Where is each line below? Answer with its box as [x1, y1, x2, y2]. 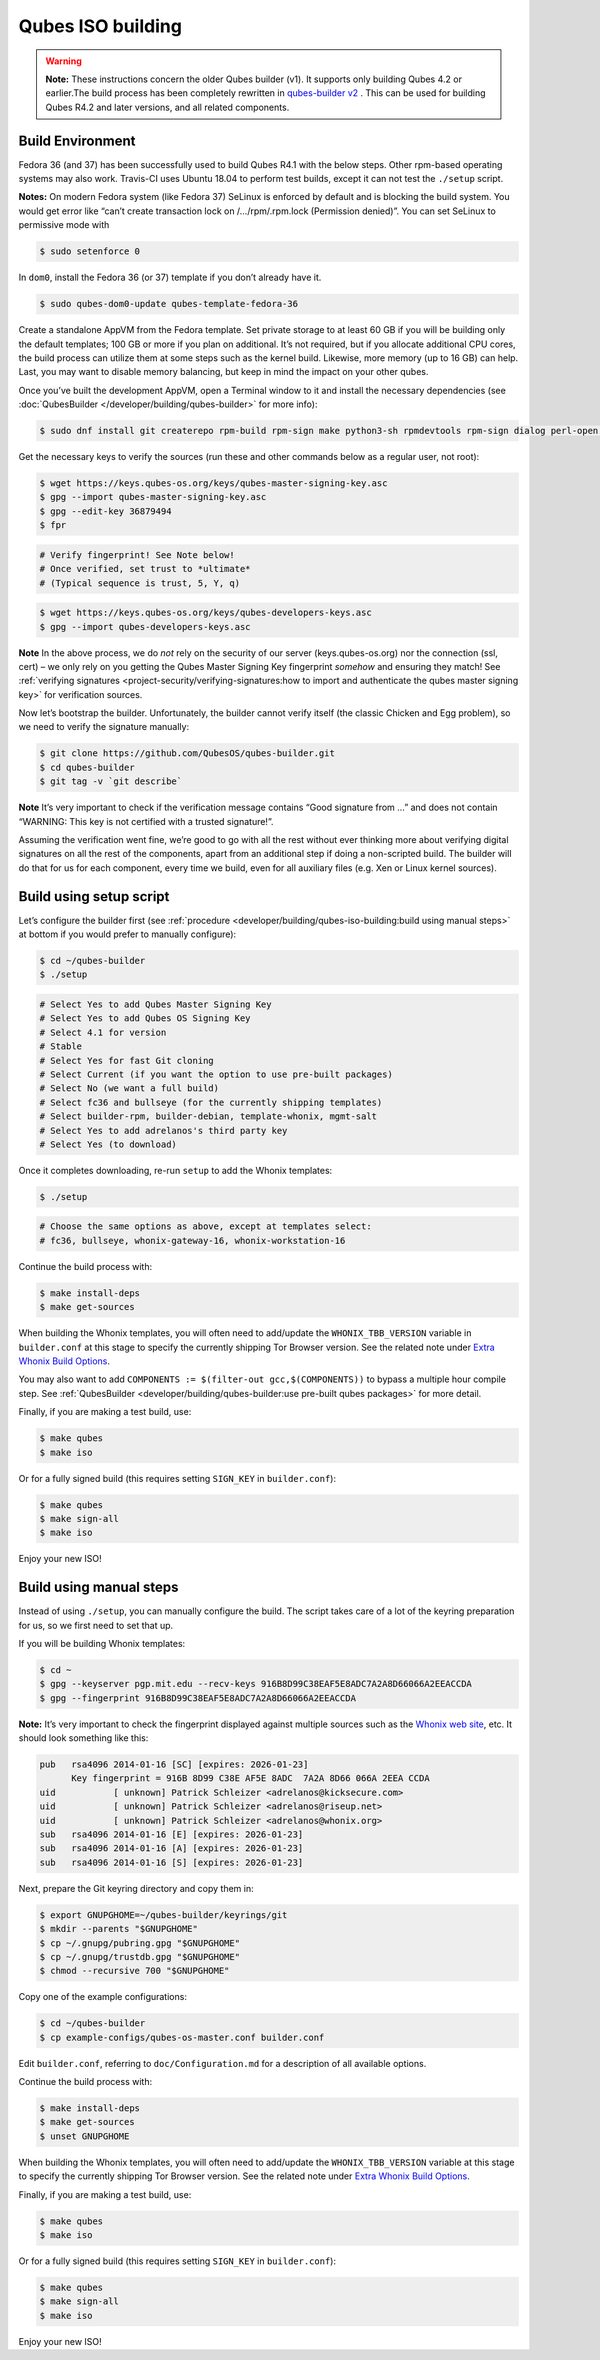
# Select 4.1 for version [39, 1026, 167, 1038]
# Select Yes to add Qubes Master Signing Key [39, 999, 272, 1010]
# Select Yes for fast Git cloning [39, 1055, 214, 1066]
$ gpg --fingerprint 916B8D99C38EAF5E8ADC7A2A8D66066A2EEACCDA [39, 1692, 357, 1704]
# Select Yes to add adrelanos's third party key [39, 1125, 288, 1136]
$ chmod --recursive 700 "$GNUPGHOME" [39, 1965, 230, 1977]
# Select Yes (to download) [39, 1138, 177, 1150]
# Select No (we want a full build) [39, 1083, 220, 1094]
